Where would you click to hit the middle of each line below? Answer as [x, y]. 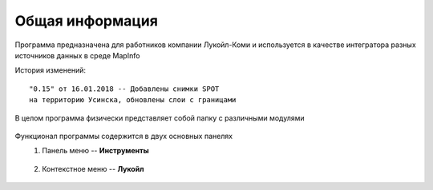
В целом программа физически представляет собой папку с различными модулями [160, 118]
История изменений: [51, 70]
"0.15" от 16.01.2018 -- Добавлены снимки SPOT [124, 89]
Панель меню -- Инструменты [95, 151]
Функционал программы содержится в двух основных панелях [123, 136]
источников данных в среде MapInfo [77, 55]
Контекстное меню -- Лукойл [93, 168]
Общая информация [86, 21]
